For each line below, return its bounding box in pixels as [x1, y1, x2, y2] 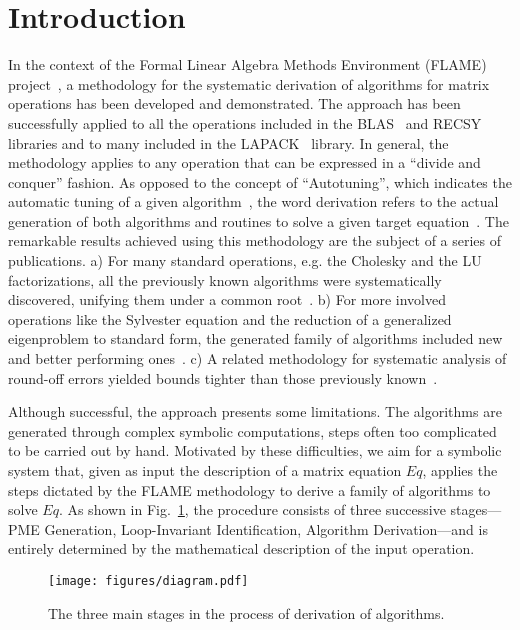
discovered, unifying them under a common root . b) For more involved [8, 289, 446, 310]
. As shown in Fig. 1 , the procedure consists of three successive [58, 499, 446, 520]
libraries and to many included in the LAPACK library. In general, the [8, 132, 449, 153]
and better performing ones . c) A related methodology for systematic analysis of [8, 348, 507, 369]
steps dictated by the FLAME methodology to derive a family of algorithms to [8, 479, 491, 500]
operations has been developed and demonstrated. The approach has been [8, 93, 461, 114]
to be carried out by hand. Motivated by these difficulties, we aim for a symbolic [8, 440, 502, 461]
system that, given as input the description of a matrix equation [8, 460, 402, 480]
